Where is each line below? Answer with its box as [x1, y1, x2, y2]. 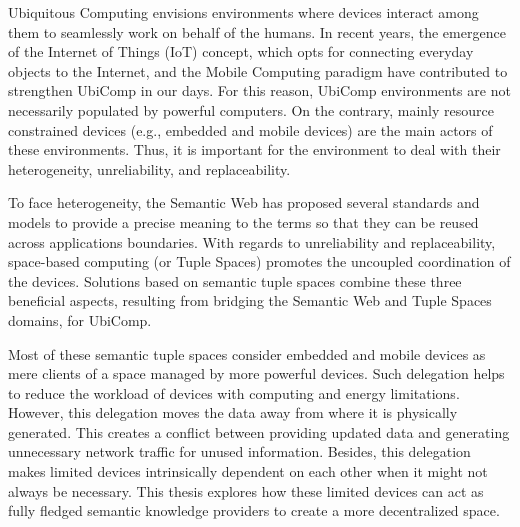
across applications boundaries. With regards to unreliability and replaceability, [8, 231, 496, 252]
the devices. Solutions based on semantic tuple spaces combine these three [8, 270, 462, 291]
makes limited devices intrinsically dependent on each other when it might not [8, 461, 488, 482]
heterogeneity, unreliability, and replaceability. [8, 158, 291, 179]
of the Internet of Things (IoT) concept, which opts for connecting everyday [8, 41, 474, 62]
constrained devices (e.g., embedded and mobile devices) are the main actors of [8, 119, 493, 140]
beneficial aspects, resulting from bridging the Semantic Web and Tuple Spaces [8, 290, 492, 311]
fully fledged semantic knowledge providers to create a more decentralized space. [8, 500, 500, 521]
